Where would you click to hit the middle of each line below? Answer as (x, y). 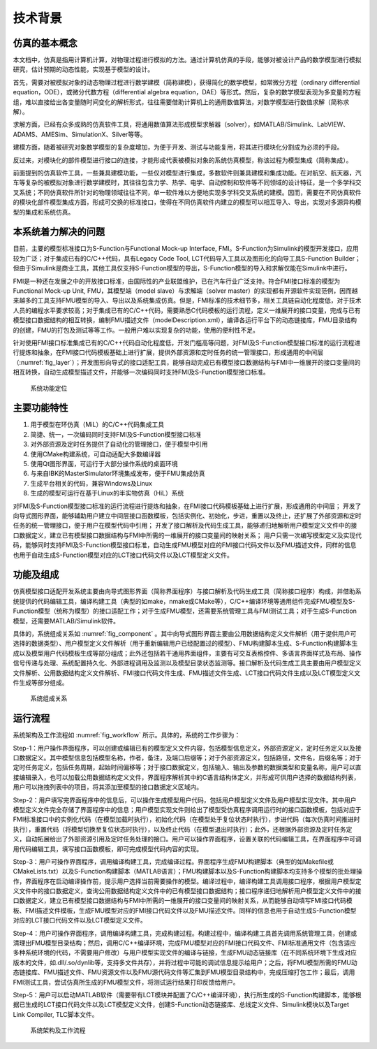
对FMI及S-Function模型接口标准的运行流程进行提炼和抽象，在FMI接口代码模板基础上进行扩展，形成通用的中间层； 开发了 (187, 506)
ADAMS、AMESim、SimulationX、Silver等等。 (80, 134)
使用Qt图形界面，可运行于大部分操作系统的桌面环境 (104, 463)
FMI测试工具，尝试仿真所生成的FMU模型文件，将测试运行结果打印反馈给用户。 (126, 982)
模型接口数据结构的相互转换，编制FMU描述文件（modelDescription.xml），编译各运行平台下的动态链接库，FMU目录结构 (185, 320)
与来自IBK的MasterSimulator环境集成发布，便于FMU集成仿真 (118, 473)
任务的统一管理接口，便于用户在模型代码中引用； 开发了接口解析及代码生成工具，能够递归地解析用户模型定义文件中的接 (185, 526)
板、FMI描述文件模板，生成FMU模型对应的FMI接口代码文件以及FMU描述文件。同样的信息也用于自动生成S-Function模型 (185, 910)
